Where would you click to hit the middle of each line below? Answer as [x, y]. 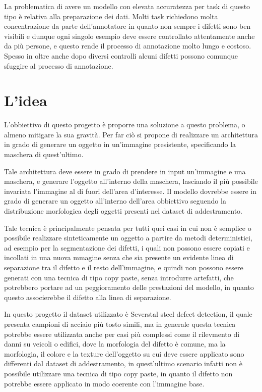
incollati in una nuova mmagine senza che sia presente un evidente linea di [119, 257]
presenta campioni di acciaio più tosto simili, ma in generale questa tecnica [120, 324]
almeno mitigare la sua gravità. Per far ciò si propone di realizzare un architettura [131, 134]
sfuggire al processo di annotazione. [59, 65]
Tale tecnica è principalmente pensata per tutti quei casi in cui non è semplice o [128, 228]
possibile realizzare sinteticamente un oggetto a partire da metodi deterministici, [128, 238]
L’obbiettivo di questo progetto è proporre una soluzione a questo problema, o [125, 125]
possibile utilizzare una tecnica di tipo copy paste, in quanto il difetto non [118, 373]
